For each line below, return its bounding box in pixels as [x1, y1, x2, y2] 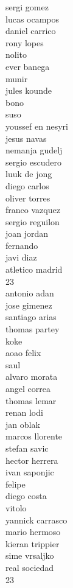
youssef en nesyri [5, 119, 68, 132]
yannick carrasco [5, 513, 68, 526]
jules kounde [5, 84, 52, 97]
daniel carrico [5, 24, 56, 37]
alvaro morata [5, 370, 58, 383]
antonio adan [5, 287, 54, 299]
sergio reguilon [5, 215, 60, 228]
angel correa [5, 382, 50, 394]
